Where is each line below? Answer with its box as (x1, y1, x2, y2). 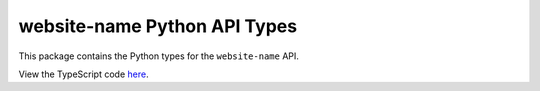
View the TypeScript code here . (18, 68, 149, 80)
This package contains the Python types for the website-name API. (18, 50, 300, 62)
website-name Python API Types (18, 15, 298, 37)
